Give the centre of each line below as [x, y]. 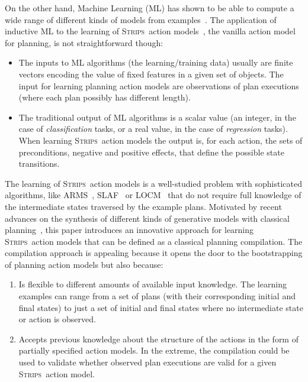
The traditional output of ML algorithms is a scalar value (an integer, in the [157, 117]
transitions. [39, 164]
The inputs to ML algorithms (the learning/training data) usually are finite [156, 62]
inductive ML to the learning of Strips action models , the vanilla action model [150, 31]
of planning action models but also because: [84, 264]
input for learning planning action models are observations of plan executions [159, 85]
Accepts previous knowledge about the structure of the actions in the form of [158, 339]
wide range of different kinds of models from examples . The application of [141, 19]
